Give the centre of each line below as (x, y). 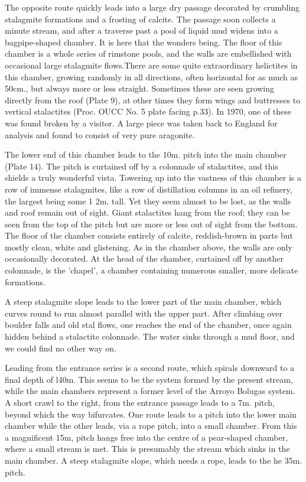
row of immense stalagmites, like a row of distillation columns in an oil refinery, (149, 189)
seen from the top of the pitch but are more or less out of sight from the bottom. (151, 224)
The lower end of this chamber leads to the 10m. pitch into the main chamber (146, 154)
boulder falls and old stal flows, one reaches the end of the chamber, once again (148, 325)
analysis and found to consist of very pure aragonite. (100, 134)
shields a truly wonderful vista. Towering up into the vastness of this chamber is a (153, 178)
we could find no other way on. (61, 348)
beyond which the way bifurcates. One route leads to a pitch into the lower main (151, 414)
